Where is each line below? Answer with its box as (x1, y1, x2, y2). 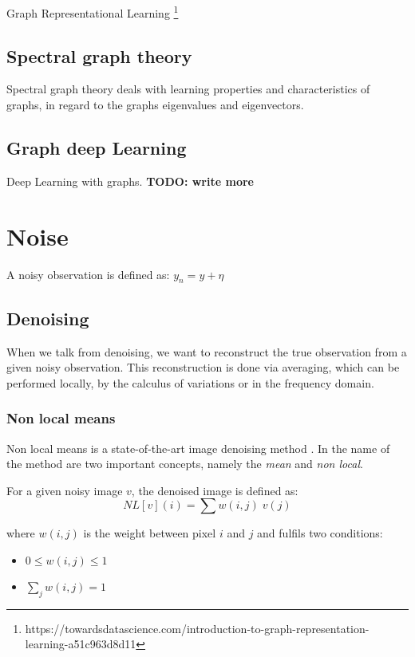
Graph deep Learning (6, 136, 187, 160)
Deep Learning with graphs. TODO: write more (6, 172, 254, 189)
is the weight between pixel (83, 525, 216, 541)
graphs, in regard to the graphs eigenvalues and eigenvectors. (6, 96, 304, 113)
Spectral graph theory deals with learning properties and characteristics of (6, 81, 370, 97)
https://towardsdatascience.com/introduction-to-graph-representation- (25, 620, 370, 636)
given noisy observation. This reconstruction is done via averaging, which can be (6, 359, 400, 376)
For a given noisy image (6, 482, 123, 498)
